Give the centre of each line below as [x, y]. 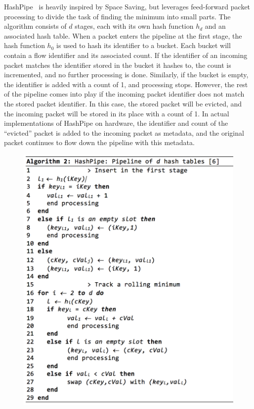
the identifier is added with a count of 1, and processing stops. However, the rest [126, 84]
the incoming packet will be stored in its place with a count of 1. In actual [117, 113]
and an [215, 26]
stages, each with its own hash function [134, 26]
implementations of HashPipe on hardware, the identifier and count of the [116, 123]
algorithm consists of [35, 26]
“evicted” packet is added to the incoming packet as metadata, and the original [124, 132]
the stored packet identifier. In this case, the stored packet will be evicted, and [123, 103]
